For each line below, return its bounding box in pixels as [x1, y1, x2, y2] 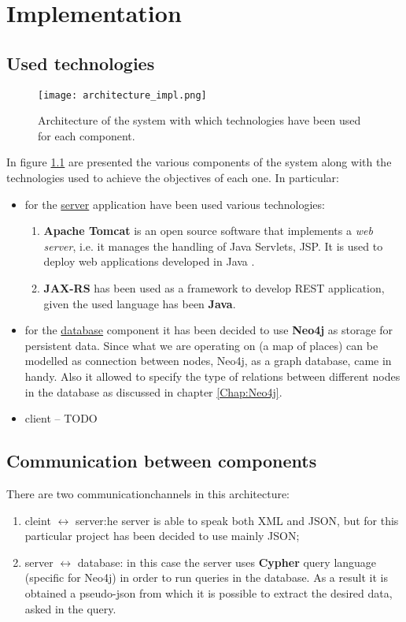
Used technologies [6, 50, 155, 75]
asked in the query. [24, 600, 116, 616]
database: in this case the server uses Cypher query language [77, 553, 377, 570]
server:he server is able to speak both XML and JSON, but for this [75, 512, 399, 528]
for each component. [38, 127, 135, 143]
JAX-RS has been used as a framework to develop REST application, [43, 279, 385, 296]
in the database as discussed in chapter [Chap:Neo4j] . [24, 383, 282, 400]
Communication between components [6, 449, 317, 473]
